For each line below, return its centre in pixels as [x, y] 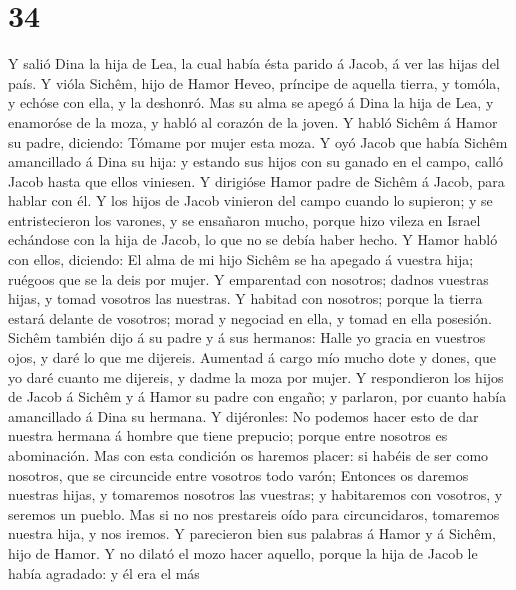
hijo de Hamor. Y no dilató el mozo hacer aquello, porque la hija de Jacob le [243, 552]
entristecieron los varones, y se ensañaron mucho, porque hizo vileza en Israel [244, 219]
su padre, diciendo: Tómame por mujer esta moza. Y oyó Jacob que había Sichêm [258, 141]
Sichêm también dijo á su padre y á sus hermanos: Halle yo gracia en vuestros [247, 337]
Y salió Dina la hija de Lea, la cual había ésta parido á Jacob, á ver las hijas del [254, 63]
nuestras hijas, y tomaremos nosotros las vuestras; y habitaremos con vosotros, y [255, 494]
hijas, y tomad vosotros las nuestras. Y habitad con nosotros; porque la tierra [245, 298]
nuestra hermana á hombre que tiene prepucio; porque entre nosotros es [228, 435]
